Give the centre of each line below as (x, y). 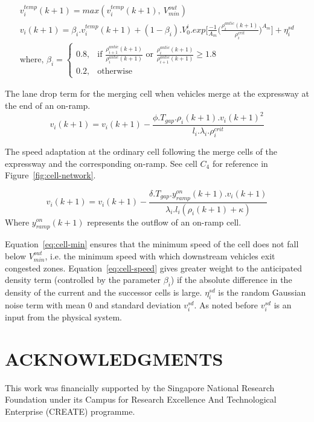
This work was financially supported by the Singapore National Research (140, 387)
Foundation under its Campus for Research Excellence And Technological (141, 399)
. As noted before (226, 304)
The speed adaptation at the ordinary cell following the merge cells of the (141, 151)
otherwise (115, 72)
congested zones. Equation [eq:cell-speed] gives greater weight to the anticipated (154, 268)
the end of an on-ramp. (48, 105)
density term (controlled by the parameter (83, 280)
